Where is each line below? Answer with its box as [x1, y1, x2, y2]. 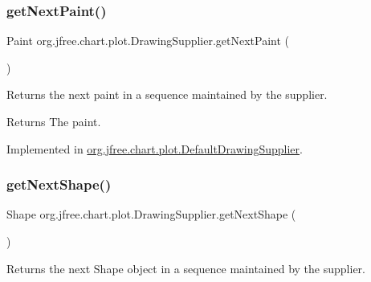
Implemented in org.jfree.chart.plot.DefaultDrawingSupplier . [6, 140, 303, 157]
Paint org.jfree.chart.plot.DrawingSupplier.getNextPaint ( [6, 32, 290, 49]
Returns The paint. [6, 113, 101, 129]
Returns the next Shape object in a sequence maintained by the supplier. [6, 260, 365, 276]
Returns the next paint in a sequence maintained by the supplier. [6, 86, 328, 103]
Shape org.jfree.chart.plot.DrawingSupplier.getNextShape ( [6, 206, 296, 223]
